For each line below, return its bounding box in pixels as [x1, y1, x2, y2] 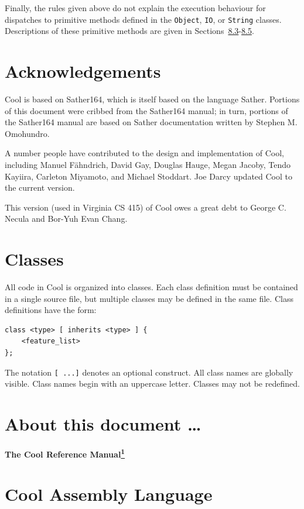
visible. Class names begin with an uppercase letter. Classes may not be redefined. [5, 377, 300, 390]
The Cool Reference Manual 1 [5, 446, 125, 460]
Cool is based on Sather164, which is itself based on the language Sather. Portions [5, 92, 300, 105]
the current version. [5, 181, 75, 194]
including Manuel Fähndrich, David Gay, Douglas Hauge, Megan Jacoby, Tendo [5, 158, 291, 170]
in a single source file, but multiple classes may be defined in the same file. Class [5, 292, 293, 304]
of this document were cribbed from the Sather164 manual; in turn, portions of [5, 104, 288, 116]
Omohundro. [5, 127, 50, 139]
